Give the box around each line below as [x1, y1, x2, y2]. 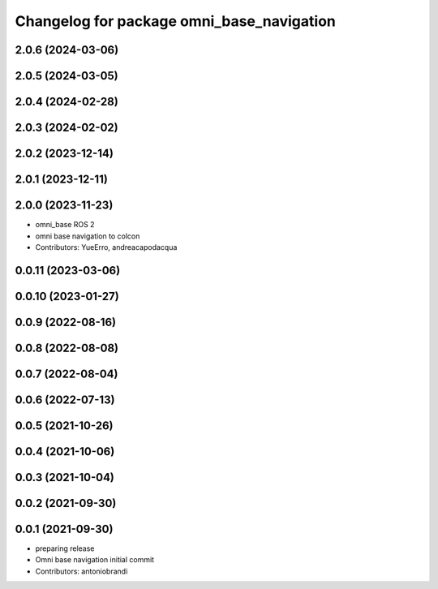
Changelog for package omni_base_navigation [15, 12, 336, 30]
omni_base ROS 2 [35, 220, 95, 230]
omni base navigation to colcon [35, 231, 140, 241]
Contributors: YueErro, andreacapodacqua [35, 242, 178, 252]
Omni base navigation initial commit [35, 555, 154, 565]
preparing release [35, 544, 95, 553]
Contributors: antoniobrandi [35, 566, 128, 576]
